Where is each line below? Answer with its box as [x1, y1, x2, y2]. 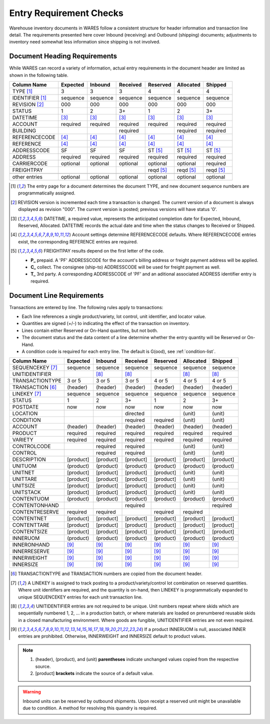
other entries [12, 173, 42, 180]
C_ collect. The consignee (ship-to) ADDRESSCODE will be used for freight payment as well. [30, 264, 221, 270]
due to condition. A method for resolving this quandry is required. [22, 705, 157, 711]
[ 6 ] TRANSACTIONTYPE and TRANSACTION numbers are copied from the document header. [10, 570, 202, 577]
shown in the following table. [9, 72, 68, 78]
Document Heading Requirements [9, 52, 117, 60]
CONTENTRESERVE [12, 508, 59, 515]
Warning [22, 689, 41, 695]
